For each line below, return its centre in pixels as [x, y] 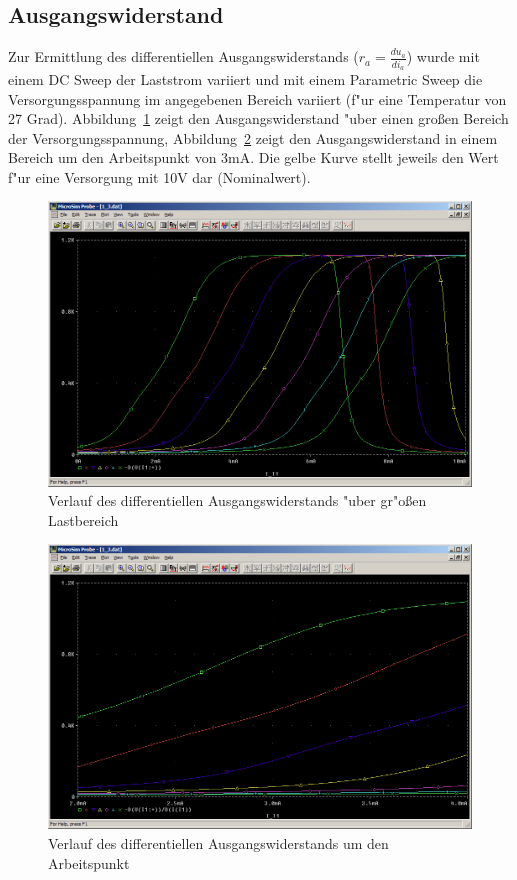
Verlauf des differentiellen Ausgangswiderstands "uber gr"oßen [237, 500]
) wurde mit [443, 56]
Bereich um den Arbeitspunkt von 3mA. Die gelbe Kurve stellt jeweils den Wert [253, 157]
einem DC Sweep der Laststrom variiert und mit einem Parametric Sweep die [245, 78]
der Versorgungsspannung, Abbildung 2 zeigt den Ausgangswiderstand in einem [253, 137]
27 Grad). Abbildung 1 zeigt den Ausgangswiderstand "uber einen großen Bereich [258, 118]
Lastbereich [83, 519]
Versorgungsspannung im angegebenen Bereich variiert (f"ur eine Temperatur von [257, 98]
